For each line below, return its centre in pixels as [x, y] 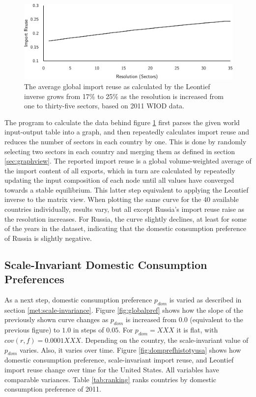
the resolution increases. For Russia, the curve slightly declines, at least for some [126, 218]
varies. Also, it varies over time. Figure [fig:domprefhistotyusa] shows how [130, 349]
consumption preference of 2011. [53, 389]
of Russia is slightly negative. [48, 238]
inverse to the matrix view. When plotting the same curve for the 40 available [122, 199]
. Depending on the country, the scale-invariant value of [165, 340]
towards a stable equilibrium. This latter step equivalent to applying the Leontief [127, 189]
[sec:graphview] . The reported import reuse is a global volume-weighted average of [128, 161]
